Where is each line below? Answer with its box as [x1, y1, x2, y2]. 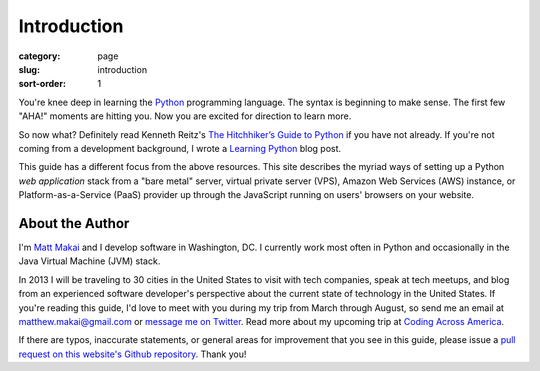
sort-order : [18, 78, 67, 90]
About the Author [18, 215, 130, 232]
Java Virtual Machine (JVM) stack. [18, 255, 161, 267]
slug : [18, 63, 40, 75]
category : [18, 50, 61, 62]
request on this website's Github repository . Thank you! [18, 348, 247, 360]
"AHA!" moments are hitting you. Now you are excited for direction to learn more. [18, 110, 352, 122]
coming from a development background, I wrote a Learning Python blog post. [18, 142, 342, 154]
